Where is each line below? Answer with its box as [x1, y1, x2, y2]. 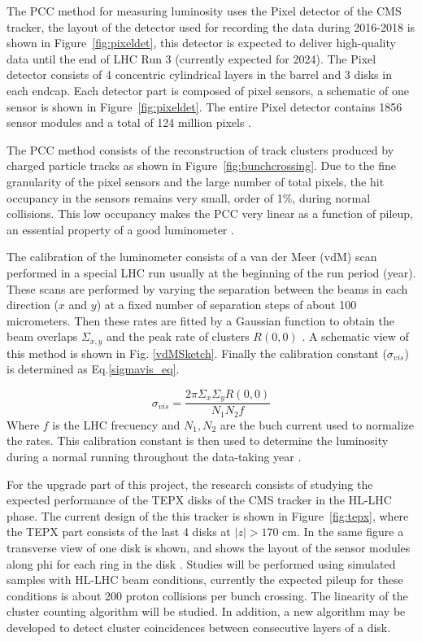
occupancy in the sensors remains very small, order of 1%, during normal [7, 189, 371, 206]
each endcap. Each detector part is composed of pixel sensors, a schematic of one [7, 81, 409, 98]
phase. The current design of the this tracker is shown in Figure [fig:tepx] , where [7, 507, 409, 524]
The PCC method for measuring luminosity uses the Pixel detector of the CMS [7, 2, 402, 19]
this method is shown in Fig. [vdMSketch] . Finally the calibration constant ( [7, 344, 387, 361]
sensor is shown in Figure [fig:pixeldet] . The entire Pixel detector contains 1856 [7, 98, 402, 115]
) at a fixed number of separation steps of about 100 [96, 296, 357, 313]
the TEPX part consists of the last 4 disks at [7, 523, 231, 540]
